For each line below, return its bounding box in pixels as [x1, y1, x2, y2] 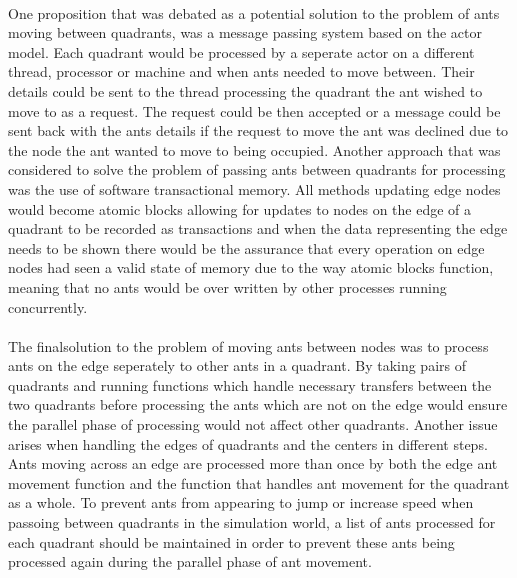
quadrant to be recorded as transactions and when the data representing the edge [8, 218, 508, 239]
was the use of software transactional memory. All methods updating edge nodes [8, 178, 501, 199]
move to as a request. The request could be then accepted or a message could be [8, 100, 501, 121]
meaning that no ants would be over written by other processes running [8, 276, 447, 297]
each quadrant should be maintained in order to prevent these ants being [8, 531, 455, 552]
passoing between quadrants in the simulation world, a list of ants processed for [8, 512, 496, 533]
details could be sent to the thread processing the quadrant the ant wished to [8, 80, 483, 101]
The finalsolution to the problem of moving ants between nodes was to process [8, 335, 489, 356]
